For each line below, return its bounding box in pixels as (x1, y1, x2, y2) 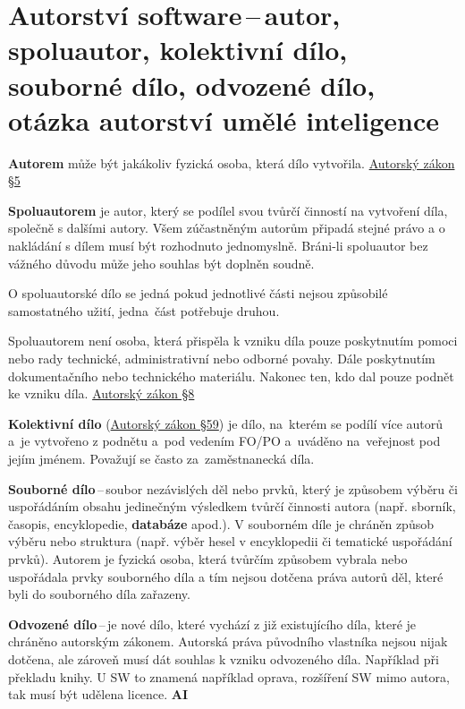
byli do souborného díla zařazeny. (8, 585, 190, 603)
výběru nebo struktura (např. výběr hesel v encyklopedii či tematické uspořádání (8, 532, 452, 551)
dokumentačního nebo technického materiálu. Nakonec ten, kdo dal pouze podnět (8, 366, 454, 385)
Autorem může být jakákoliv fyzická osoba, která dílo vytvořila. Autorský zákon (8, 153, 455, 172)
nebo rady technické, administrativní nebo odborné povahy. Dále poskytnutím (8, 349, 435, 368)
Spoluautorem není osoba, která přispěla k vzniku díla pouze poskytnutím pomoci (8, 331, 458, 350)
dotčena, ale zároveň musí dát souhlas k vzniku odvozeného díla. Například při (8, 649, 439, 668)
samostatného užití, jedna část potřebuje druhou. (8, 301, 280, 320)
